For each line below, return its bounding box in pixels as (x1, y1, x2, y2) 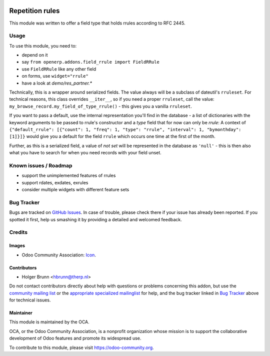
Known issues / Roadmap (9, 162, 72, 169)
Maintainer (9, 310, 32, 316)
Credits (9, 229, 27, 236)
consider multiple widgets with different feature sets (21, 187, 129, 193)
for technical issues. (9, 297, 51, 303)
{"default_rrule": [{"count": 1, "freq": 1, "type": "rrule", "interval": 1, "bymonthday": (9, 127, 241, 132)
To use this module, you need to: (9, 43, 77, 49)
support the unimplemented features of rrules (21, 173, 116, 179)
